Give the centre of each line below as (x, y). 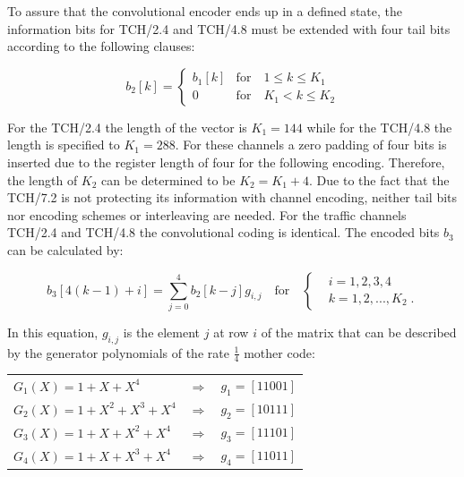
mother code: (279, 352)
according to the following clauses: (101, 46)
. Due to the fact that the (379, 179)
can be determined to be (168, 179)
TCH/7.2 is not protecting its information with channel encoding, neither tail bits (232, 197)
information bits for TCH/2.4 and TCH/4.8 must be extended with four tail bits (229, 28)
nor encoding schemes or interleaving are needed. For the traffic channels (207, 214)
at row (231, 332)
